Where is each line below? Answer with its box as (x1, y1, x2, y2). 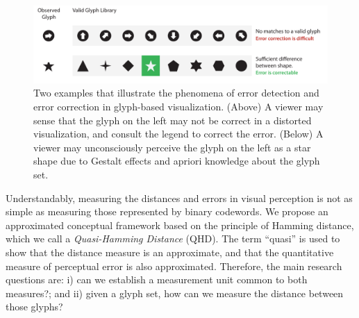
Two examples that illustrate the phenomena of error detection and (33, 85, 319, 100)
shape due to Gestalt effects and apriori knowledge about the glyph (33, 153, 320, 168)
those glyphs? (6, 299, 63, 314)
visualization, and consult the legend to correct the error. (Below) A (33, 126, 324, 141)
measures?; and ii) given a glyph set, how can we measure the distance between (6, 285, 344, 300)
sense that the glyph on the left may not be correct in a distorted (33, 112, 312, 127)
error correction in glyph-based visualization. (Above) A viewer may (33, 99, 324, 113)
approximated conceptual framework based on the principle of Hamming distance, (6, 217, 354, 232)
